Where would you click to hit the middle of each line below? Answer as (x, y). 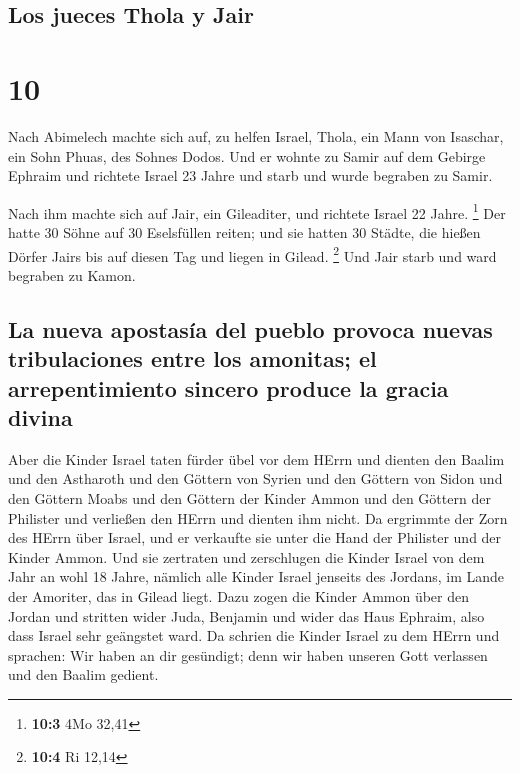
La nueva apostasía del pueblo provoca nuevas (250, 328)
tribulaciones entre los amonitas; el (192, 358)
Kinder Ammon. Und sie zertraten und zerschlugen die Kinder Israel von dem (246, 556)
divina (40, 416)
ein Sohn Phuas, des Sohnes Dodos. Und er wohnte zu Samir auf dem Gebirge (247, 155)
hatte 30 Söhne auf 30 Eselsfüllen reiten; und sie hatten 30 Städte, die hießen (244, 231)
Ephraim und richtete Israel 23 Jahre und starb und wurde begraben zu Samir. (250, 175)
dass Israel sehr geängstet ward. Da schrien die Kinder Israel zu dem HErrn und (254, 635)
